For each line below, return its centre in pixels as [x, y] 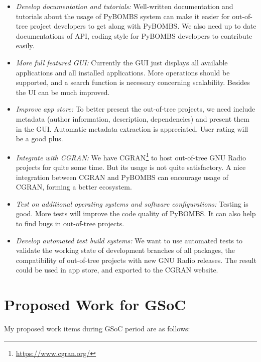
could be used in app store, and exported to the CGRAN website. [117, 270]
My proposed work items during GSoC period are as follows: [97, 329]
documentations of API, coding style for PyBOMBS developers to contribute [134, 35]
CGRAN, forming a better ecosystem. [74, 187]
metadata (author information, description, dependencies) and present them [133, 118]
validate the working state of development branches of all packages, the [125, 250]
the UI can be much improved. [63, 92]
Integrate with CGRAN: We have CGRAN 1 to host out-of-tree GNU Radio [131, 156]
